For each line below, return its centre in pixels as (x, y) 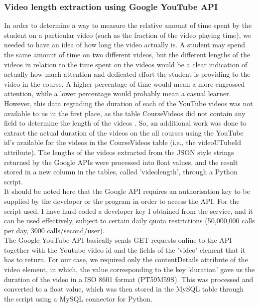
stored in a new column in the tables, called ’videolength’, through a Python (121, 172)
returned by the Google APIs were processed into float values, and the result (121, 162)
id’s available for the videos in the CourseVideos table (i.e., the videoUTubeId (123, 142)
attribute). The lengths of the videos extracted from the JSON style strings (119, 152)
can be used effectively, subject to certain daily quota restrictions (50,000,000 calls (129, 221)
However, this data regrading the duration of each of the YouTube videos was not (129, 103)
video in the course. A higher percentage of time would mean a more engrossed (125, 83)
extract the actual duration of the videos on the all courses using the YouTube (124, 132)
